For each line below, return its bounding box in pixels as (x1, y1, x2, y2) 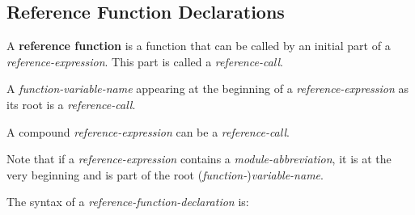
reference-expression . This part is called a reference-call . (6, 53, 283, 70)
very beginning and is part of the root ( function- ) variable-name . (6, 166, 324, 183)
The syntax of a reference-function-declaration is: (6, 193, 249, 210)
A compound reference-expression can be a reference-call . (6, 123, 290, 140)
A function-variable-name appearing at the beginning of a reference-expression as (6, 80, 409, 97)
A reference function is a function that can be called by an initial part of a (6, 37, 391, 54)
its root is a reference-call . (6, 95, 136, 112)
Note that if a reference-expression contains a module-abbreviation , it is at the (6, 150, 392, 167)
